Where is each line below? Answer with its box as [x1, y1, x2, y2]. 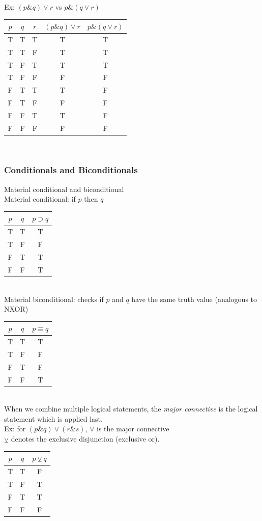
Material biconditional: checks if [4, 293, 104, 304]
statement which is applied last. [4, 413, 103, 424]
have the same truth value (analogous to [131, 293, 257, 304]
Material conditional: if [4, 194, 76, 204]
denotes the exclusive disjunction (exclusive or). [11, 433, 160, 444]
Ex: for [4, 423, 26, 434]
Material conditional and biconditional [4, 183, 124, 194]
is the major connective [97, 423, 169, 434]
